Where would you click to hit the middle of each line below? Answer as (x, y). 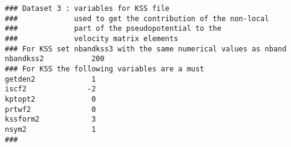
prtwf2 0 (51, 109)
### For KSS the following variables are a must (105, 69)
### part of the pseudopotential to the (113, 29)
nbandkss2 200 (55, 59)
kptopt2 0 (51, 99)
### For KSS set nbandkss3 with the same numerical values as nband (146, 49)
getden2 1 (51, 79)
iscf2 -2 (51, 89)
